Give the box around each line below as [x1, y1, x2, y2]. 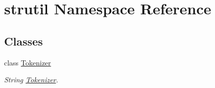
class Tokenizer [4, 57, 51, 68]
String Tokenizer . [4, 74, 58, 85]
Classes [4, 33, 43, 49]
